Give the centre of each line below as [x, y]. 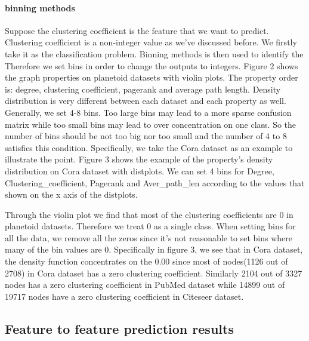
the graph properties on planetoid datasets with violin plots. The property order [152, 77]
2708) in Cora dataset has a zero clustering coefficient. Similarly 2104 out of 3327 [154, 273]
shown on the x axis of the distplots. [71, 194]
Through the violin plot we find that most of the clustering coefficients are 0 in [149, 214]
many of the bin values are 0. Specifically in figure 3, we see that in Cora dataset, [154, 249]
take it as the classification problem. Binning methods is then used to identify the [154, 53]
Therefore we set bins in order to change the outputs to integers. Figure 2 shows [152, 65]
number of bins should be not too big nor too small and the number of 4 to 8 [146, 136]
